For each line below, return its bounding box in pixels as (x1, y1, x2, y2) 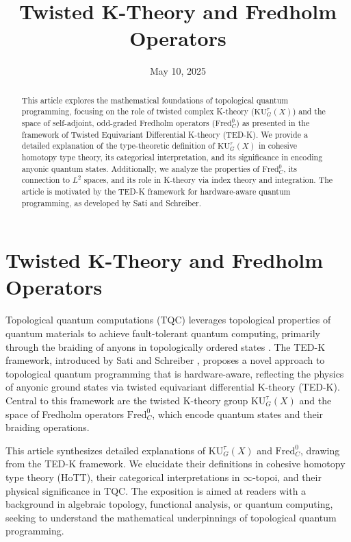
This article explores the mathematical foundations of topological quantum (21, 94, 289, 106)
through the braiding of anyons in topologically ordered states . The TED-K (5, 339, 326, 354)
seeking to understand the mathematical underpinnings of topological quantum (5, 510, 337, 524)
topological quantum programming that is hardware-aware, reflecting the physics (5, 366, 344, 380)
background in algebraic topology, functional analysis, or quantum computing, (5, 497, 333, 511)
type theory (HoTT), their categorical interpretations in (5, 469, 240, 484)
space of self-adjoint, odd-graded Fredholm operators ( (21, 117, 216, 129)
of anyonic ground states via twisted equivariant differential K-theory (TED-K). (5, 380, 340, 394)
